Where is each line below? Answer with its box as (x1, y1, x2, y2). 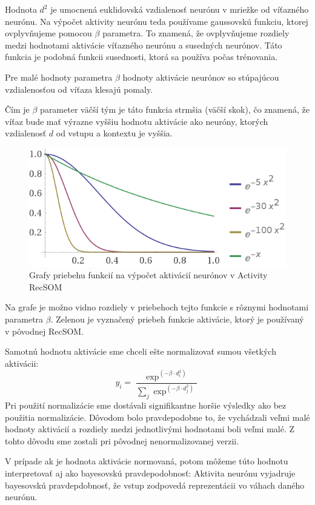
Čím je (5, 103, 30, 116)
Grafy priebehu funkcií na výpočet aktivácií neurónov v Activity (29, 269, 268, 281)
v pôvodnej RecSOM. (5, 324, 84, 337)
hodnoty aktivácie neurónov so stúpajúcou (122, 70, 279, 83)
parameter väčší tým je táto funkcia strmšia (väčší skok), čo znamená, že (40, 103, 310, 116)
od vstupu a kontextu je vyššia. (56, 127, 173, 139)
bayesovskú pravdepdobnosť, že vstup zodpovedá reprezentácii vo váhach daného (5, 478, 305, 491)
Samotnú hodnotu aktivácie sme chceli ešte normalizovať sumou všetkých (5, 345, 276, 358)
